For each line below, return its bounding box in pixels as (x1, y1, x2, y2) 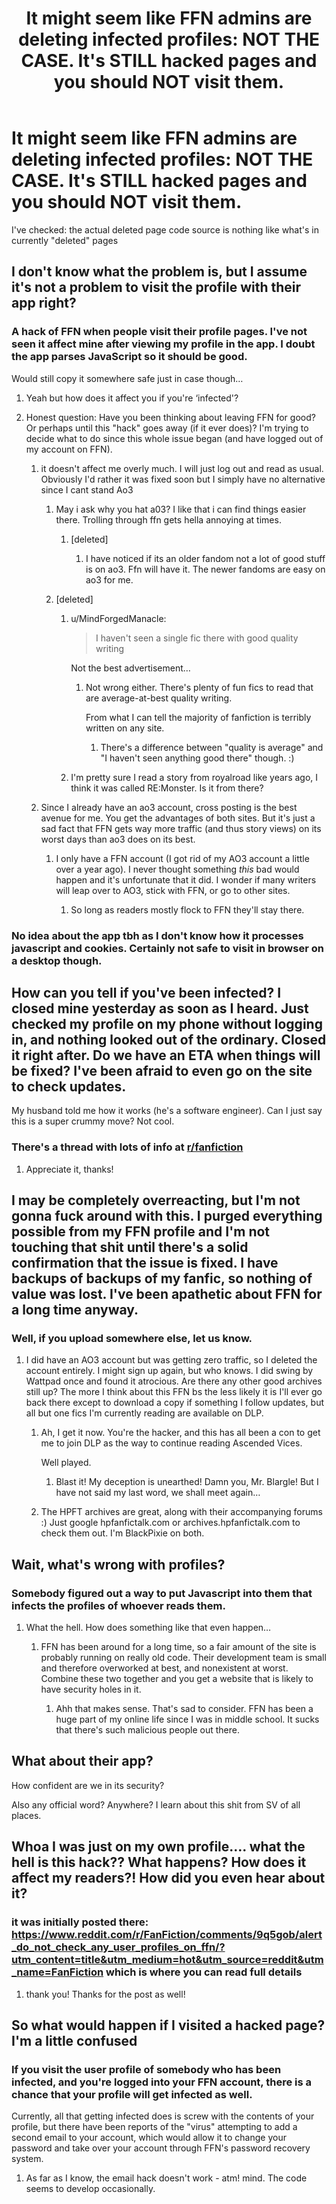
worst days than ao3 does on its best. (40, 833, 196, 845)
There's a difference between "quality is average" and (100, 741, 324, 753)
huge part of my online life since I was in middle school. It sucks (55, 1713, 320, 1726)
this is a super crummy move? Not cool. (11, 1115, 175, 1127)
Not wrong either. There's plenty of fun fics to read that (85, 681, 314, 693)
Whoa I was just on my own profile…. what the (11, 1838, 306, 1856)
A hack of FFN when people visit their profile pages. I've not (11, 325, 308, 339)
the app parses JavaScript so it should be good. (11, 350, 248, 364)
